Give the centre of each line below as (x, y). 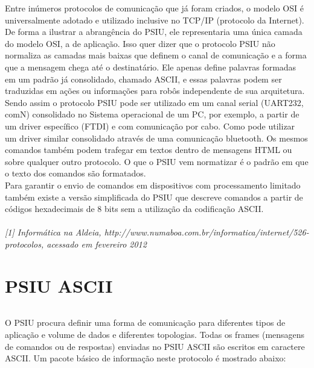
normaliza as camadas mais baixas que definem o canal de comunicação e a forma (156, 55)
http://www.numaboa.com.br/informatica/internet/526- (207, 232)
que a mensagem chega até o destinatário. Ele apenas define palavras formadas (151, 67)
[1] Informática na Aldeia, (53, 232)
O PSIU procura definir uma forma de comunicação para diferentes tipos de (145, 323)
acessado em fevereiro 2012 (97, 244)
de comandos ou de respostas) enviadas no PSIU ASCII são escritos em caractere (155, 346)
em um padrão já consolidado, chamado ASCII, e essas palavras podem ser (143, 79)
